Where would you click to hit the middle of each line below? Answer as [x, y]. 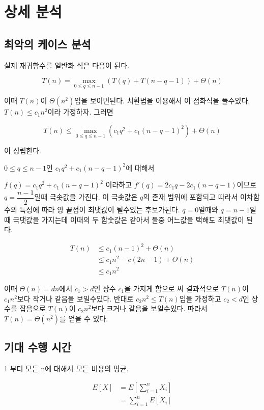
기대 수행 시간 [38, 347]
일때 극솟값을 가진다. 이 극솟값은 [86, 197]
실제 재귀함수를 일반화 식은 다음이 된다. [67, 65]
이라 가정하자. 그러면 [80, 112]
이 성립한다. [23, 151]
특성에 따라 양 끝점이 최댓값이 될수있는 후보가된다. [100, 210]
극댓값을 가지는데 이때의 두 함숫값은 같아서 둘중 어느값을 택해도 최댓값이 [128, 219]
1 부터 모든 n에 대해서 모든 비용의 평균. [66, 368]
